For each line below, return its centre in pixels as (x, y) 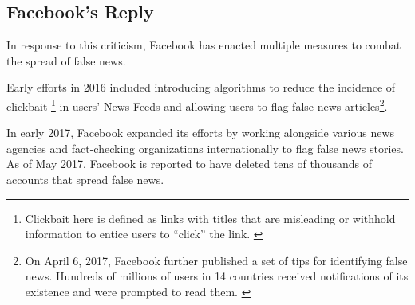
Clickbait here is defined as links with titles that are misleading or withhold (210, 218)
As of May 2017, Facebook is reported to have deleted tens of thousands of (189, 164)
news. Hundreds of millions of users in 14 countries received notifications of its (217, 276)
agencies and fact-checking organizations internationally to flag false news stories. (205, 148)
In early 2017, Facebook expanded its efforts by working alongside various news (201, 133)
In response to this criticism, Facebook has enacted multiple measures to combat (204, 45)
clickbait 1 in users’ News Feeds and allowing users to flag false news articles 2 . (197, 104)
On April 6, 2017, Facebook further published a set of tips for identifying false (216, 260)
